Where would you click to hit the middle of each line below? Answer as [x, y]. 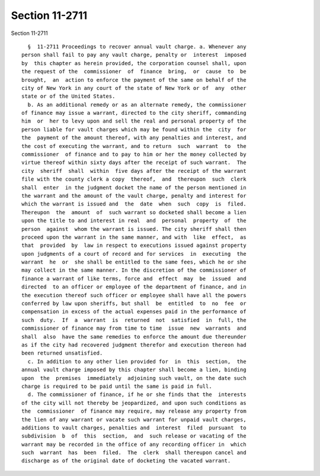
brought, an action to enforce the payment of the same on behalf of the [134, 80]
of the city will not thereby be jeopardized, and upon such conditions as [134, 403]
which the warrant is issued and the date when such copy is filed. [134, 204]
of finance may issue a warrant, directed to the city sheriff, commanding [134, 113]
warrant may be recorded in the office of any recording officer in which [134, 444]
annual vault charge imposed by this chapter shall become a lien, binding [134, 370]
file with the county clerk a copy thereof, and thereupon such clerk [134, 179]
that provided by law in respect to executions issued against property [134, 245]
